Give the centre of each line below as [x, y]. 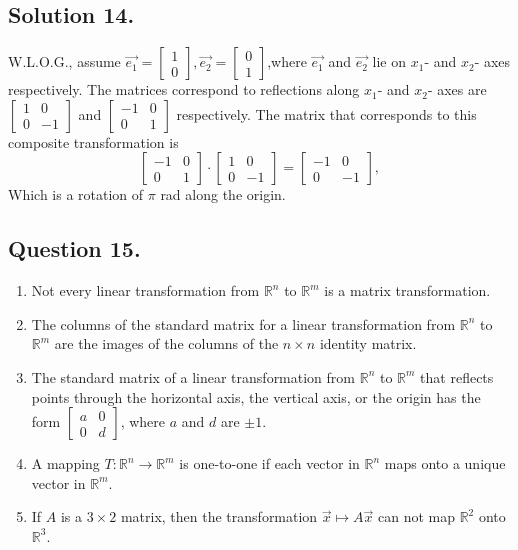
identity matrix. [368, 343]
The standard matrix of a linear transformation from [193, 376]
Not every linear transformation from [145, 290]
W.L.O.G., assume [64, 61]
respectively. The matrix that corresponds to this [326, 113]
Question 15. [74, 248]
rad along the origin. [223, 194]
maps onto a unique [445, 463]
